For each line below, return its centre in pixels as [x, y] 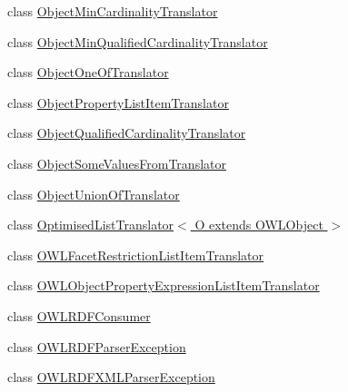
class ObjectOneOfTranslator [88, 72]
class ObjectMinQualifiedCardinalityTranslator [138, 41]
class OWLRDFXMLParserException [111, 377]
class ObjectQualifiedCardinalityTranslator [127, 133]
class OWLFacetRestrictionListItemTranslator [136, 255]
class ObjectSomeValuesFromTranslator [117, 163]
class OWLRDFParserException [97, 346]
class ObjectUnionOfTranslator [94, 194]
